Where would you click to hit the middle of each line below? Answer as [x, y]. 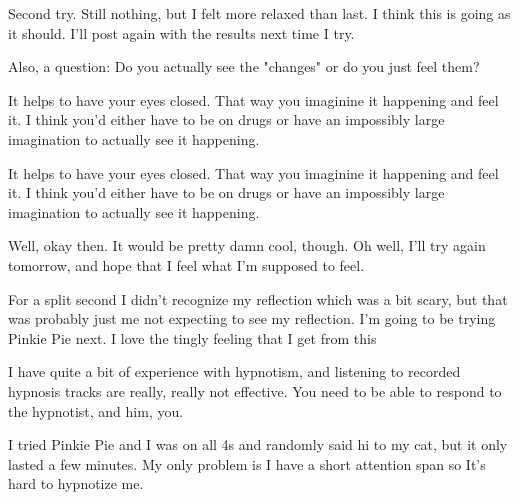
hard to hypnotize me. [76, 483]
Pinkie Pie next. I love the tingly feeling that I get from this [192, 337]
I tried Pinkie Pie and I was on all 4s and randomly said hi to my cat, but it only [258, 444]
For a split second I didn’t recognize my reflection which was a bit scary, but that [258, 298]
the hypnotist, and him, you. [96, 410]
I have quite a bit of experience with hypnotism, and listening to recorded [234, 371]
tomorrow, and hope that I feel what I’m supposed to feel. [186, 264]
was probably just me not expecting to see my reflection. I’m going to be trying [252, 318]
